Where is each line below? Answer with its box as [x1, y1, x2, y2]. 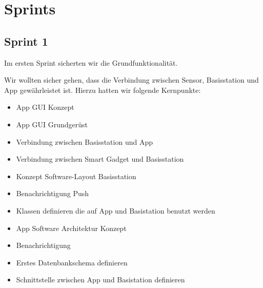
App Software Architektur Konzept [16, 222, 127, 233]
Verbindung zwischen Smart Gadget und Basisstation [16, 153, 184, 164]
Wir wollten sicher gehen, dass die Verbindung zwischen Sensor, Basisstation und [4, 74, 259, 85]
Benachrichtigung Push [16, 188, 89, 199]
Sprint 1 [4, 33, 48, 49]
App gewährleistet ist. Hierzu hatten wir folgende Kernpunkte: [4, 84, 201, 95]
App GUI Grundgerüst [16, 119, 88, 129]
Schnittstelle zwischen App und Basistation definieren [16, 274, 185, 285]
